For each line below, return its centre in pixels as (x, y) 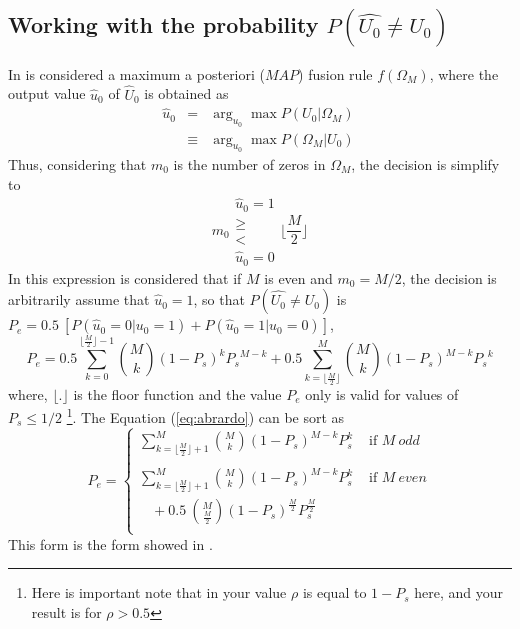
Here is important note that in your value (159, 592)
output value (47, 93)
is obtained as (186, 93)
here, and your (458, 592)
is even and (298, 277)
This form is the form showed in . (110, 543)
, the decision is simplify (425, 163)
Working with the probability (163, 24)
